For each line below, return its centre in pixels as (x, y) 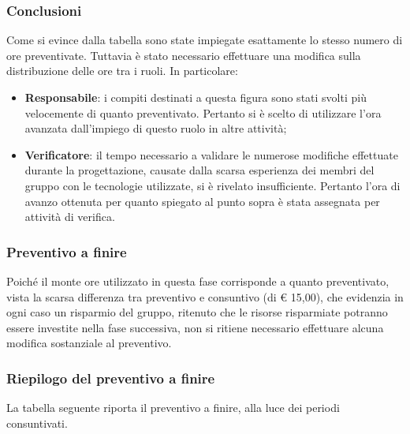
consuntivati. (37, 423)
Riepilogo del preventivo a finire (111, 378)
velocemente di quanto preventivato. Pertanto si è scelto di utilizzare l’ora (203, 112)
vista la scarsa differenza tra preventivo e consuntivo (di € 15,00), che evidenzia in (205, 296)
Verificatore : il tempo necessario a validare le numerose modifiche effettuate (211, 154)
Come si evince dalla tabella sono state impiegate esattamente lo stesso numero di (205, 40)
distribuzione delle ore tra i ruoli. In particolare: (122, 71)
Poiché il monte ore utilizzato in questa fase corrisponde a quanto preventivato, (198, 281)
